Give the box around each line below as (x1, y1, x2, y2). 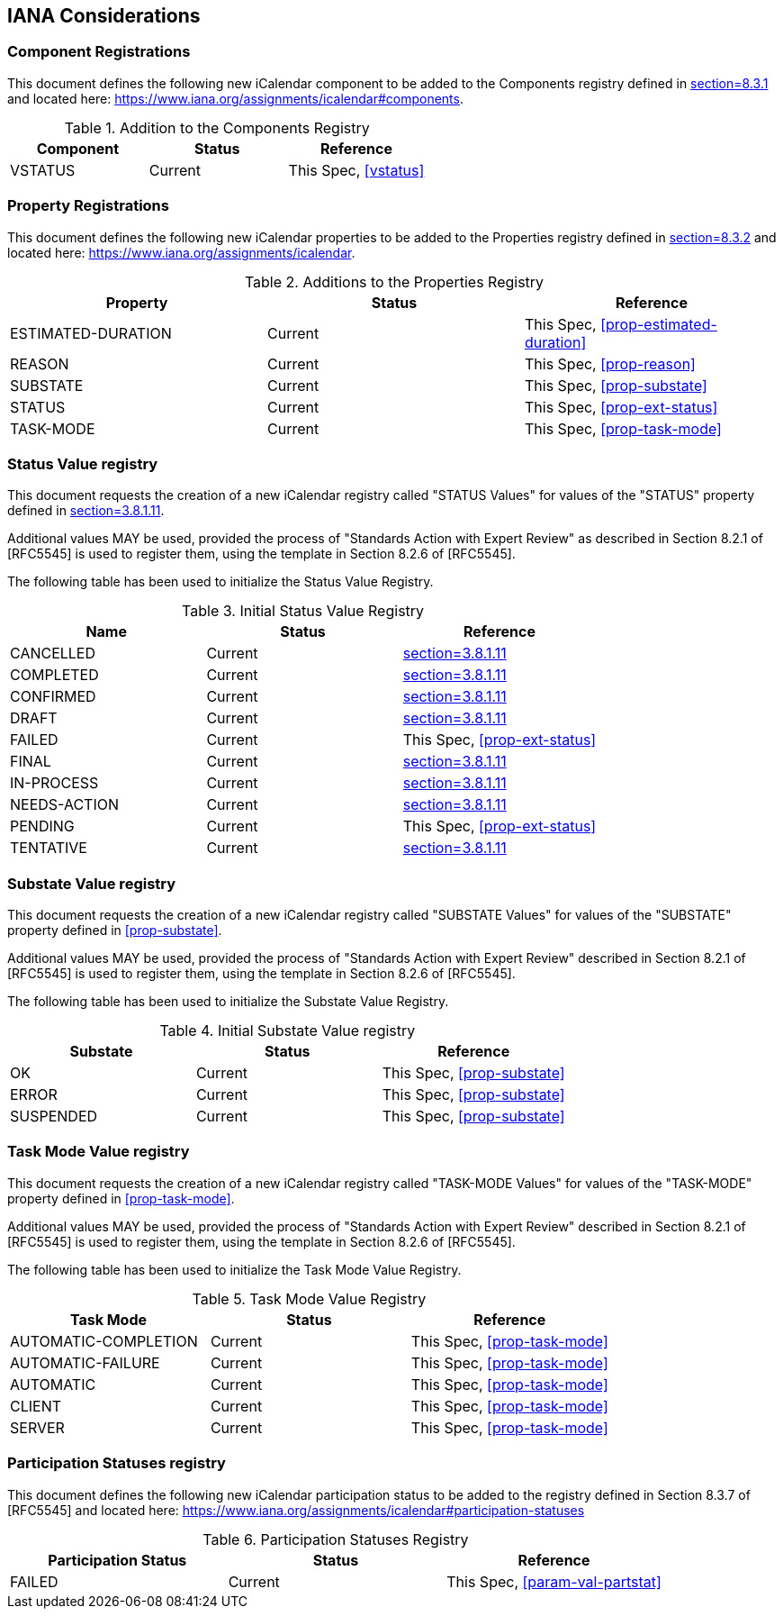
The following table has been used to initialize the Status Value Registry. (7, 574, 434, 590)
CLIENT (10, 1396, 62, 1415)
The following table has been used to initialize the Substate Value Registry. (7, 994, 449, 1010)
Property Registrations (7, 196, 169, 215)
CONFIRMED (10, 687, 96, 706)
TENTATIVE (10, 839, 87, 858)
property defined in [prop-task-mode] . (7, 1190, 235, 1206)
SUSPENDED (10, 1107, 98, 1126)
